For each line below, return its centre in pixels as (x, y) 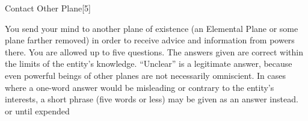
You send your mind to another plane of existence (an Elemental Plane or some (152, 28)
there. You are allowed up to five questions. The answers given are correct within (154, 51)
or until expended (37, 110)
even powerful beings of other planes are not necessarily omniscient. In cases (145, 75)
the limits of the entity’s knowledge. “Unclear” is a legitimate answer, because (149, 64)
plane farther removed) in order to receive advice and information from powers (150, 40)
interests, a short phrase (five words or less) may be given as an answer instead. (152, 99)
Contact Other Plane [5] (48, 8)
